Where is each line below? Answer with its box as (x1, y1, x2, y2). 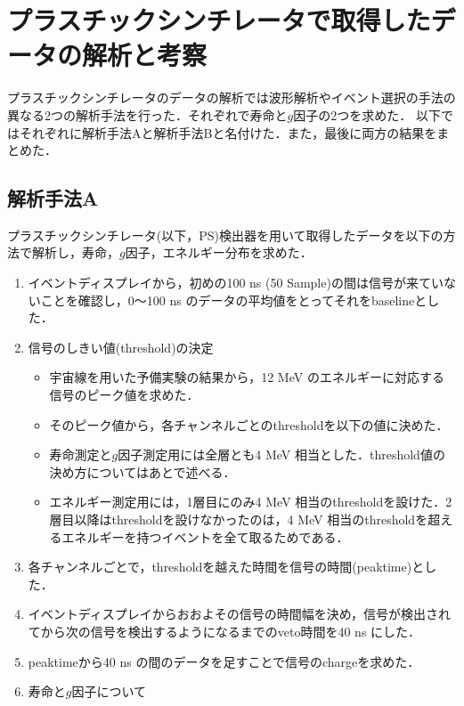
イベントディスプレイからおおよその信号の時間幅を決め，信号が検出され (28, 605, 452, 623)
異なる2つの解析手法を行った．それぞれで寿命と (7, 105, 288, 124)
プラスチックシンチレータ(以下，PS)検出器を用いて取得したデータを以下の (7, 225, 444, 244)
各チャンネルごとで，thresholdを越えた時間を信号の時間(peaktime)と (28, 557, 425, 576)
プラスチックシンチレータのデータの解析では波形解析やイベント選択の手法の (7, 88, 456, 107)
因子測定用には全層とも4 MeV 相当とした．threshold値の (118, 445, 445, 464)
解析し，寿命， (31, 243, 119, 262)
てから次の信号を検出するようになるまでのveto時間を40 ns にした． (28, 621, 421, 640)
